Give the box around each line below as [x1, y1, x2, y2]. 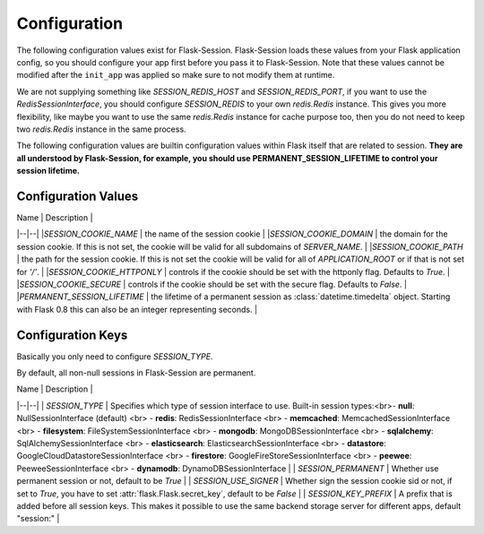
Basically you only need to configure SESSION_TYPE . [16, 350, 213, 362]
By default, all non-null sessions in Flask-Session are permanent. [16, 367, 256, 378]
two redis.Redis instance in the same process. [16, 124, 187, 134]
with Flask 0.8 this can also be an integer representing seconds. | [16, 304, 258, 314]
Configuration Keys [16, 327, 128, 342]
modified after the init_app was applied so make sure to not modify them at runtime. [16, 70, 335, 81]
